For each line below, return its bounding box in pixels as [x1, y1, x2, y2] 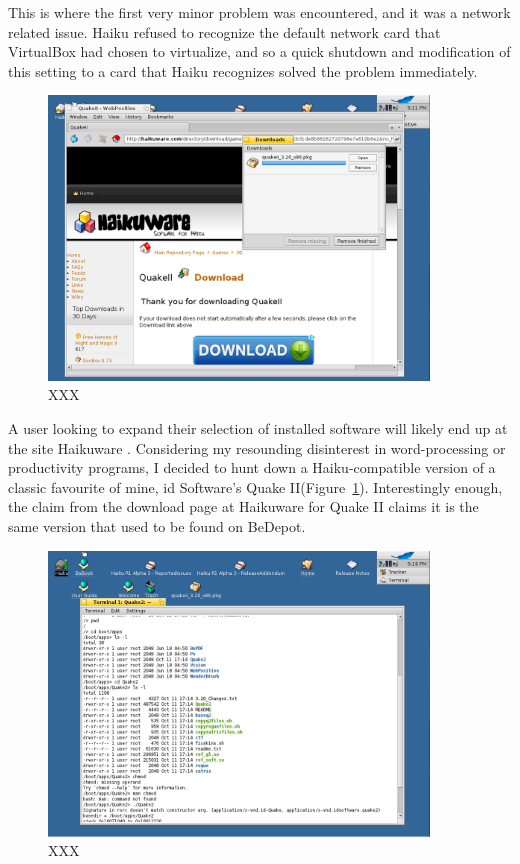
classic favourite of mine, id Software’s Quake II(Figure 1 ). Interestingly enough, [8, 476, 503, 497]
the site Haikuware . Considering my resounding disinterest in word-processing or [8, 437, 506, 458]
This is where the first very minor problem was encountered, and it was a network [8, 2, 511, 22]
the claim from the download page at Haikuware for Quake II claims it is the [8, 496, 479, 517]
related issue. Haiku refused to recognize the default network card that [8, 21, 441, 42]
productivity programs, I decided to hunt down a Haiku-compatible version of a [8, 457, 496, 478]
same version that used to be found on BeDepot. [8, 515, 306, 536]
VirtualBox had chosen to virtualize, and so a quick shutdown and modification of [8, 41, 511, 62]
